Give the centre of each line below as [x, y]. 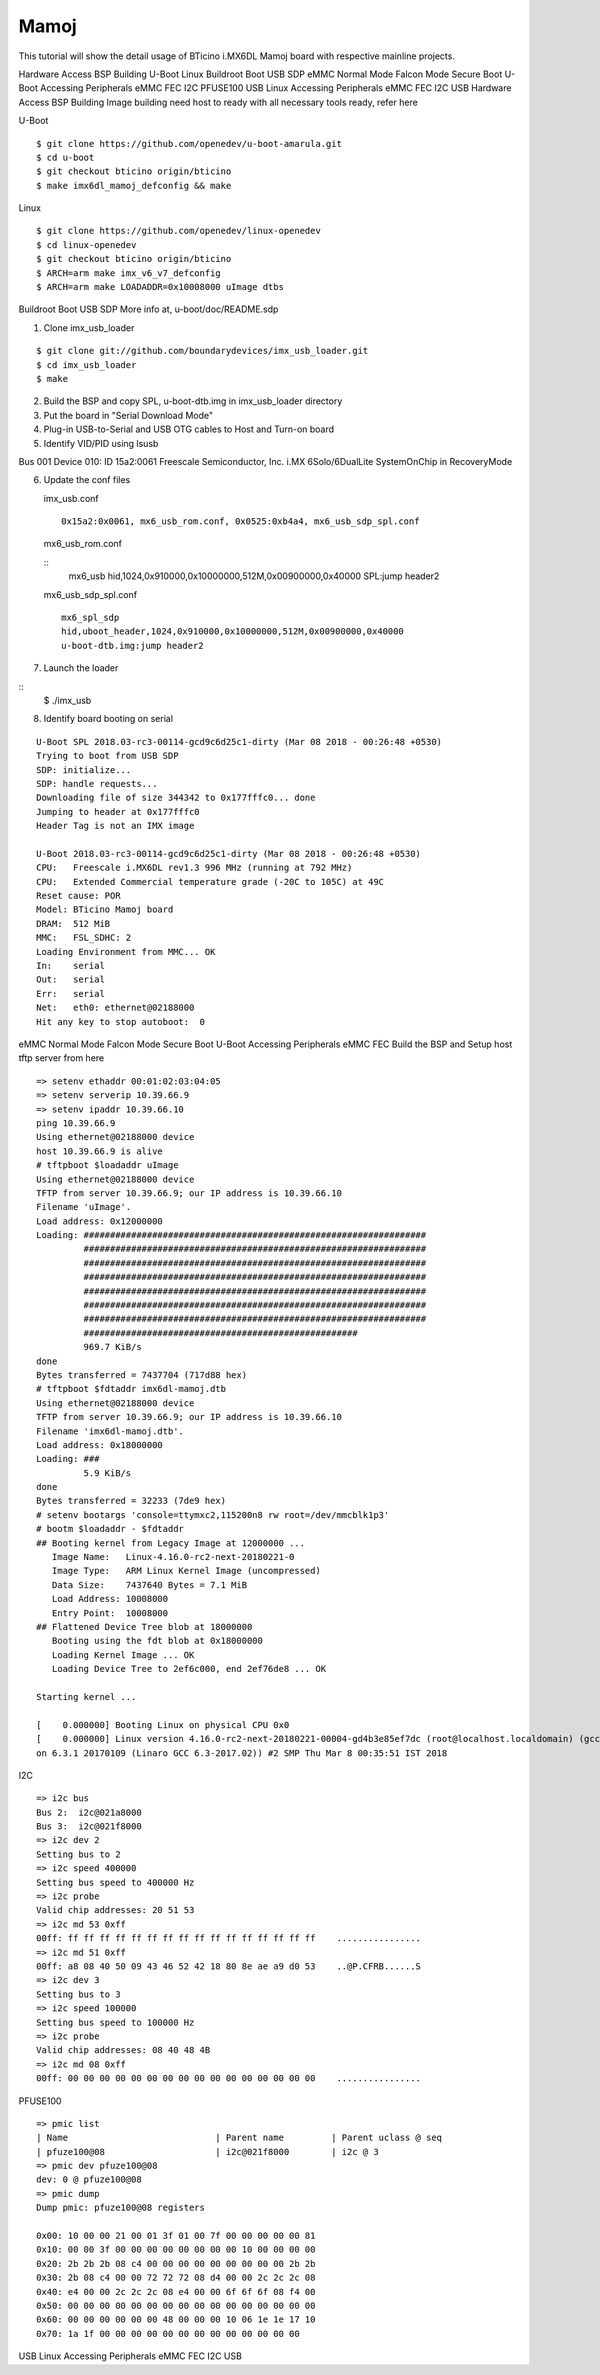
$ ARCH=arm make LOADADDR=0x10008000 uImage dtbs [160, 287]
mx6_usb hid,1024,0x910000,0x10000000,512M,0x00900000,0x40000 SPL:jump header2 [254, 576]
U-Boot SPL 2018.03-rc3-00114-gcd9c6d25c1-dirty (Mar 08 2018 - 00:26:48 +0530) [239, 741]
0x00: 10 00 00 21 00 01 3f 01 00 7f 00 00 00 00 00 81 [176, 2236]
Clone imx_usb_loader [89, 327]
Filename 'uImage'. [84, 1207]
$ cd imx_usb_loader [86, 364]
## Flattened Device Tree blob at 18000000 [144, 1626]
